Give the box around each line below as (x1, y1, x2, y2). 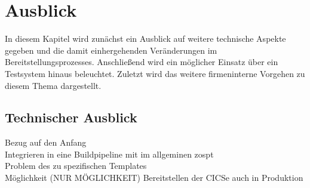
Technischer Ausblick (5, 108, 137, 127)
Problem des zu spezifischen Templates (5, 159, 147, 172)
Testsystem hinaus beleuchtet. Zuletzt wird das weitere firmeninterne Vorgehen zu (5, 67, 305, 79)
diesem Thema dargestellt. (5, 79, 102, 91)
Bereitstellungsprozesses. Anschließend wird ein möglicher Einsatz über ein (5, 56, 278, 68)
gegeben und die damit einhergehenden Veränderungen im (5, 44, 217, 56)
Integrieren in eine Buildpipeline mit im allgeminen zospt (5, 147, 214, 160)
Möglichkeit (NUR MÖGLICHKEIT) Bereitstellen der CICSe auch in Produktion (5, 171, 303, 184)
